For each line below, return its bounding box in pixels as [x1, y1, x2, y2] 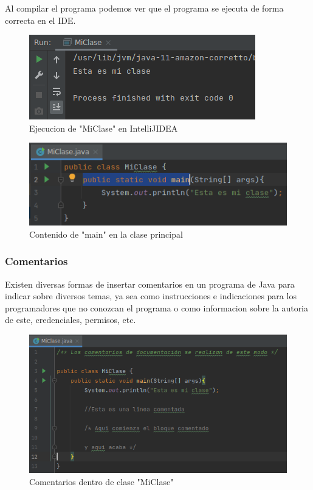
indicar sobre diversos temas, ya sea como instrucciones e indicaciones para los [5, 289, 297, 302]
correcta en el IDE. [5, 13, 76, 26]
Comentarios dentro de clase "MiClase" [29, 475, 174, 488]
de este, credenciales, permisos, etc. [5, 313, 136, 326]
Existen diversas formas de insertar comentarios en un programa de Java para [5, 277, 295, 290]
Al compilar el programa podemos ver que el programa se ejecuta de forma [5, 2, 284, 14]
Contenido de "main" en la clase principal [29, 227, 183, 240]
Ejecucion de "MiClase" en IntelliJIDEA [29, 121, 178, 134]
